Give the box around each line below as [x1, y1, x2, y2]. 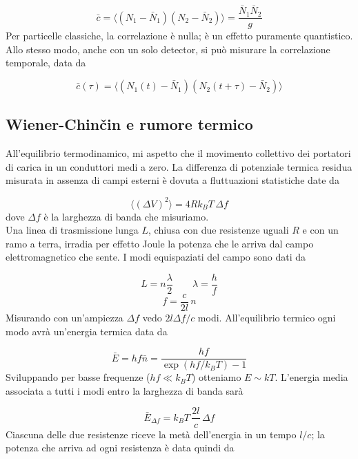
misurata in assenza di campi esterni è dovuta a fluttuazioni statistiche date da [6, 173, 339, 187]
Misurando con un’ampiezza [6, 310, 123, 325]
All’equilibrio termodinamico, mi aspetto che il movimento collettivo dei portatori [6, 146, 351, 160]
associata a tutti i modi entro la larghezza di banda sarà [6, 383, 243, 397]
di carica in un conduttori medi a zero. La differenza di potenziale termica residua [6, 159, 352, 174]
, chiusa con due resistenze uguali [148, 223, 289, 237]
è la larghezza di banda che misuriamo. [43, 209, 209, 223]
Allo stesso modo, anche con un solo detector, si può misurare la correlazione [6, 41, 330, 56]
